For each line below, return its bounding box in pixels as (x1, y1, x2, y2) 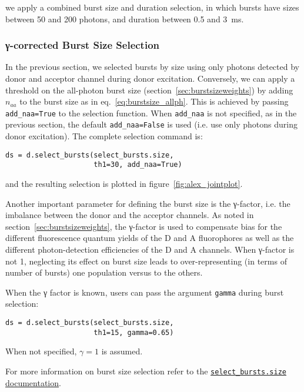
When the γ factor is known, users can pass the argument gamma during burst (5, 286, 284, 298)
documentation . (5, 376, 61, 388)
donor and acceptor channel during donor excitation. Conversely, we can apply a (5, 72, 295, 84)
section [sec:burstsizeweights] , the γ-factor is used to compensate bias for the (5, 220, 282, 232)
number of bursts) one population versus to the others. (5, 266, 203, 279)
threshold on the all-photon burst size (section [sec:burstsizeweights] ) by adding (5, 83, 293, 96)
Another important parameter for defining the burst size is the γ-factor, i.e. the (5, 197, 290, 209)
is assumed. (101, 345, 143, 357)
